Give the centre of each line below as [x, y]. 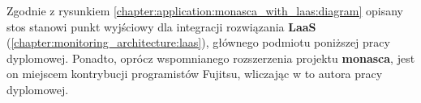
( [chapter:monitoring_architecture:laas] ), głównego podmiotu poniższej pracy [198, 42]
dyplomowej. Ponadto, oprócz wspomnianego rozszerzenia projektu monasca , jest [211, 58]
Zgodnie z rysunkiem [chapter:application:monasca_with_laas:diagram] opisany [205, 10]
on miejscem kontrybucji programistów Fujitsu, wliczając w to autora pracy [195, 74]
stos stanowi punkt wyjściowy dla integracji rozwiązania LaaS [161, 26]
